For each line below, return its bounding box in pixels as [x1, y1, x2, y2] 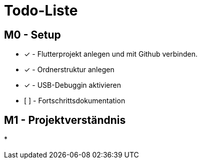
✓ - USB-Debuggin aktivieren [24, 81, 121, 90]
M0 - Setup [4, 28, 61, 41]
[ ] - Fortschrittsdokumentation [24, 96, 125, 105]
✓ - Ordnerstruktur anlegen [24, 65, 114, 74]
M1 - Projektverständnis [4, 113, 126, 126]
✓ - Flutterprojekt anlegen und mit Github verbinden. [24, 50, 197, 59]
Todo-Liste [4, 2, 78, 19]
